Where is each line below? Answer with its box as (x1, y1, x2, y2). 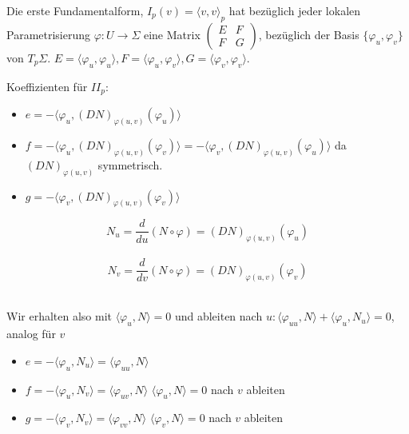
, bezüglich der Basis (258, 26, 359, 42)
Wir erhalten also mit (6, 308, 112, 325)
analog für (6, 325, 56, 342)
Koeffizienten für (6, 78, 88, 94)
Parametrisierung (6, 26, 91, 42)
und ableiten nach (174, 308, 263, 325)
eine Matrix (143, 26, 201, 42)
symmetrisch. (97, 156, 163, 173)
